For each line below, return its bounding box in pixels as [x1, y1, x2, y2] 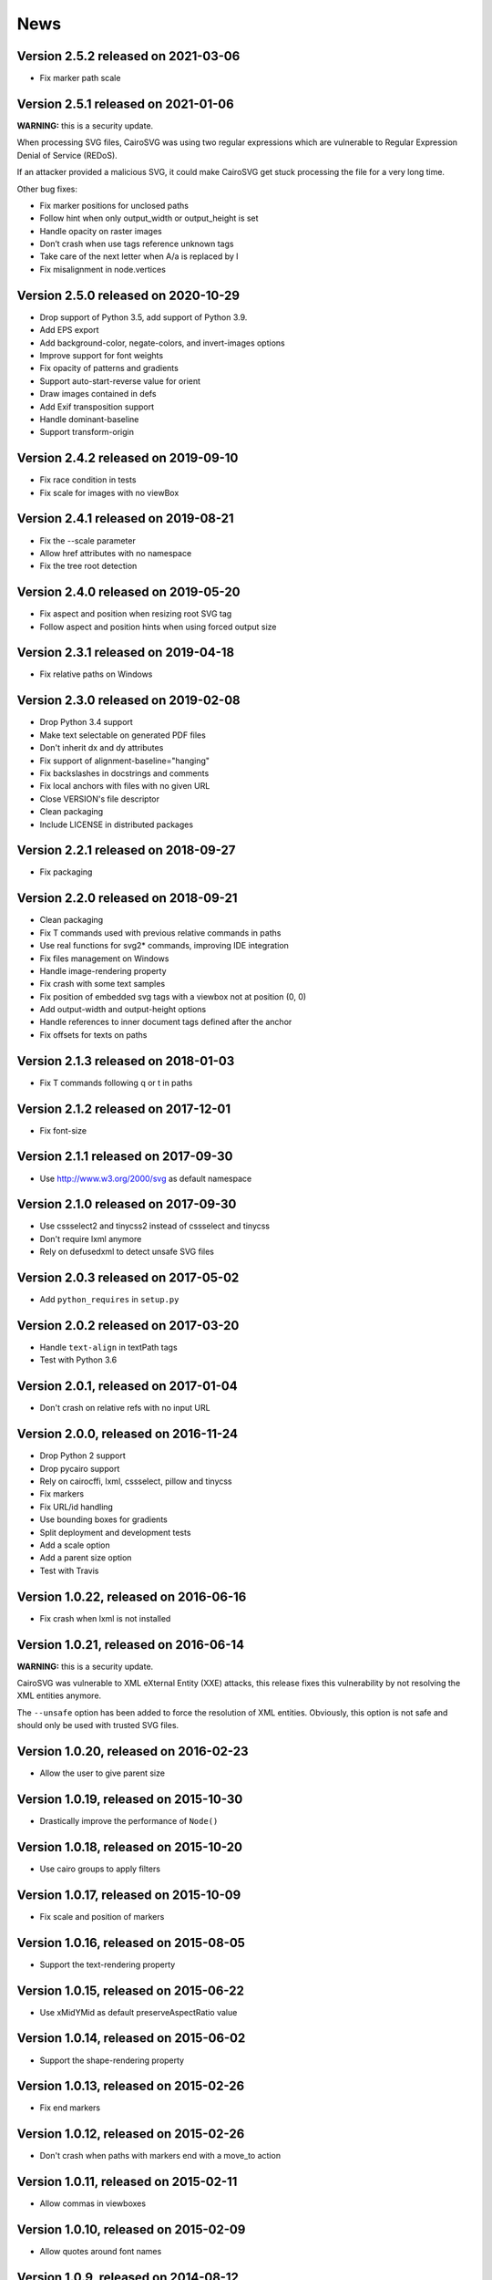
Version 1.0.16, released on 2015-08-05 [16, 1934, 246, 1951]
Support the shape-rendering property [39, 2055, 185, 2066]
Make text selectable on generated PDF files [39, 730, 207, 741]
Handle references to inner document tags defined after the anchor [39, 1017, 292, 1028]
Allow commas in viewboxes [39, 2198, 146, 2209]
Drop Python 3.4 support [39, 717, 134, 728]
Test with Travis [39, 1565, 99, 1576]
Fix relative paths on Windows [39, 668, 153, 679]
